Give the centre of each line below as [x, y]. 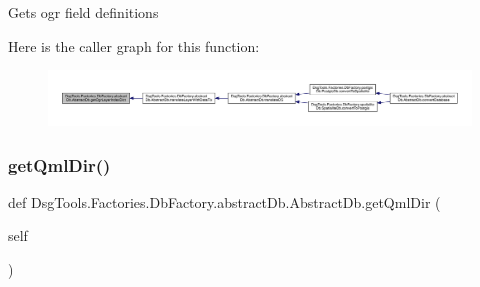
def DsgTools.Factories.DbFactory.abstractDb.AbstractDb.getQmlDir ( [224, 201]
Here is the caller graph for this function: [134, 45]
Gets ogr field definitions [83, 12]
